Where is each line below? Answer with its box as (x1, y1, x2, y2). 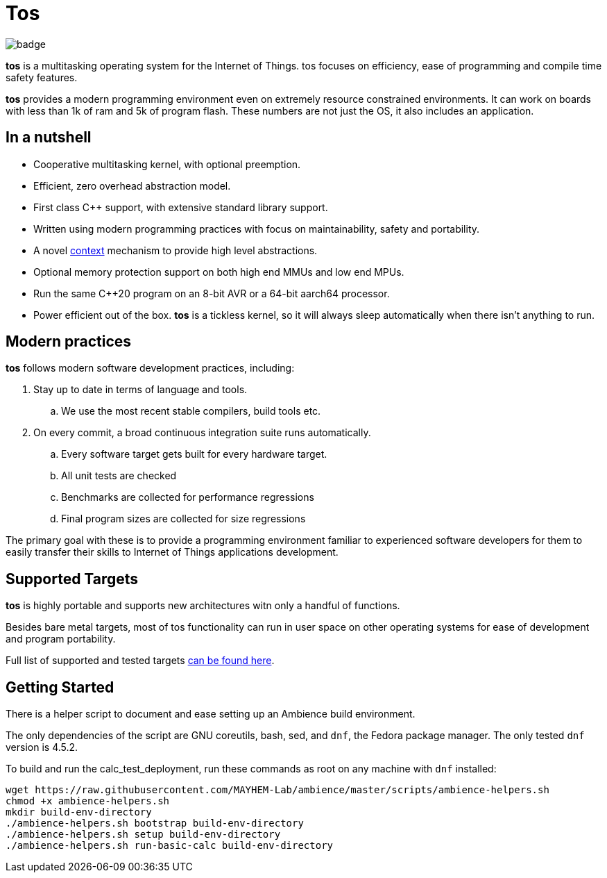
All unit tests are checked (61, 470, 177, 482)
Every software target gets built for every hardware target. (61, 448, 327, 461)
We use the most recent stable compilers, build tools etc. (61, 405, 321, 417)
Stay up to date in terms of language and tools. (33, 383, 248, 396)
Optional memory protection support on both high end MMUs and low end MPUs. (33, 265, 404, 278)
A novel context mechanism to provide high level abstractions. (33, 244, 318, 256)
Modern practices (6, 333, 132, 351)
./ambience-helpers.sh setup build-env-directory (6, 829, 281, 840)
